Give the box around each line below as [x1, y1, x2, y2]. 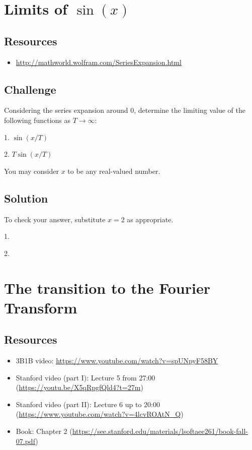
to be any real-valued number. [67, 165, 160, 176]
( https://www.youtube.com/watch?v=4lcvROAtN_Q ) [16, 409, 184, 419]
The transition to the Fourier [4, 277, 210, 298]
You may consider [4, 165, 59, 176]
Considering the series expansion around [4, 105, 128, 115]
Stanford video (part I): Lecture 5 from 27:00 [16, 372, 155, 382]
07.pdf [16, 435, 36, 446]
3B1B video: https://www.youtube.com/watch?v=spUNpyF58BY [16, 355, 218, 366]
